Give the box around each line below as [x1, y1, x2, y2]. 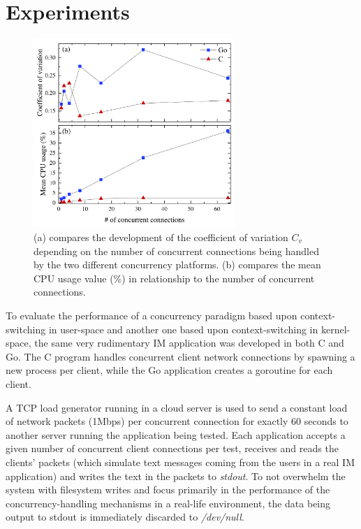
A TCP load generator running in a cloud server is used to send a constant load [6, 400, 348, 414]
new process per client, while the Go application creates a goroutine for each [6, 363, 333, 377]
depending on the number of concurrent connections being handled [34, 243, 319, 258]
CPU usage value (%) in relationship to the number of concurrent [34, 270, 315, 285]
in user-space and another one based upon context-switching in [48, 321, 318, 336]
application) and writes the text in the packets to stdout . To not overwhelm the [6, 468, 346, 483]
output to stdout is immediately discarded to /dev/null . [6, 509, 244, 524]
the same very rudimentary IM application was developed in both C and [34, 335, 344, 350]
